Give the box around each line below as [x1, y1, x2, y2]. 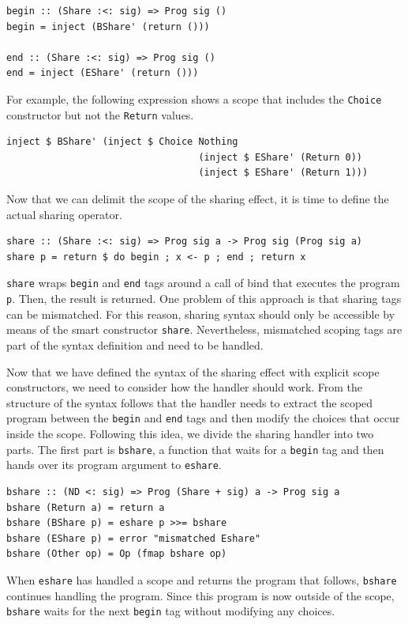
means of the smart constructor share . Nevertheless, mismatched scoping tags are [6, 321, 402, 338]
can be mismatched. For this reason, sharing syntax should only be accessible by [6, 305, 395, 322]
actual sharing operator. [6, 206, 122, 222]
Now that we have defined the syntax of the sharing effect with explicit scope [6, 363, 380, 380]
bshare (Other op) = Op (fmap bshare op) [6, 548, 227, 560]
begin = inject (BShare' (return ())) [6, 21, 210, 32]
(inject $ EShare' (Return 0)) [198, 151, 363, 163]
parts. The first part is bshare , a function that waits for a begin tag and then [6, 441, 384, 457]
